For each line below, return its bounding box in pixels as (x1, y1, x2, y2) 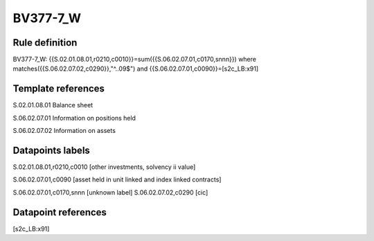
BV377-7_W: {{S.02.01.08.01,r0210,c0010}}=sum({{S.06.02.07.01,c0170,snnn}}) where (12, 55, 256, 64)
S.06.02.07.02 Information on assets (12, 127, 116, 135)
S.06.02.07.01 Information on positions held (12, 114, 136, 122)
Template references (12, 83, 105, 95)
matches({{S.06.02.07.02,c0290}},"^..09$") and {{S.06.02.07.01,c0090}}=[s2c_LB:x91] (12, 64, 259, 73)
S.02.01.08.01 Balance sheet (12, 101, 93, 109)
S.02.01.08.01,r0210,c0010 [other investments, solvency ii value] (12, 163, 196, 171)
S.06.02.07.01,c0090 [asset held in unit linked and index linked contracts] (12, 175, 222, 184)
